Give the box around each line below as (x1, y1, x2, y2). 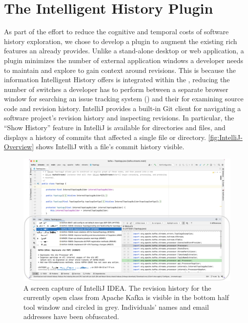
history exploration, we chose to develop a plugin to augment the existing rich (4, 36, 237, 46)
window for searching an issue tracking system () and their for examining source (4, 93, 244, 104)
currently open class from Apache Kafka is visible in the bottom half (23, 292, 229, 302)
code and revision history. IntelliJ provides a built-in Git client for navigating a (4, 103, 241, 113)
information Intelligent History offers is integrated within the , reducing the (4, 74, 230, 85)
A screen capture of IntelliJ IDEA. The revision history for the (23, 282, 211, 293)
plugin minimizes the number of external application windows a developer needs (4, 55, 243, 65)
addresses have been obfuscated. (23, 311, 119, 322)
